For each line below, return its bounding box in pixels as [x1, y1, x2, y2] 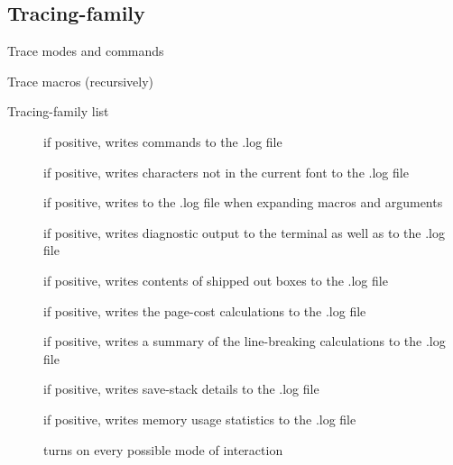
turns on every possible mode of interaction [43, 440, 283, 459]
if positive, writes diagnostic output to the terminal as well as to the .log [43, 223, 445, 242]
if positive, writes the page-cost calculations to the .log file [43, 301, 366, 320]
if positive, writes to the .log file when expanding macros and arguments [43, 193, 443, 212]
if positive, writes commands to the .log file [43, 132, 282, 150]
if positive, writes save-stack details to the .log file [43, 379, 319, 398]
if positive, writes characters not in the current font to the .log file [43, 162, 409, 181]
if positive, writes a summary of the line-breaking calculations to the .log [43, 332, 446, 351]
